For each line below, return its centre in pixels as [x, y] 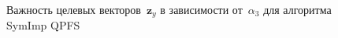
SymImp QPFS [43, 25]
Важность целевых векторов [74, 9]
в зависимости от [201, 9]
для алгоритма [297, 9]
